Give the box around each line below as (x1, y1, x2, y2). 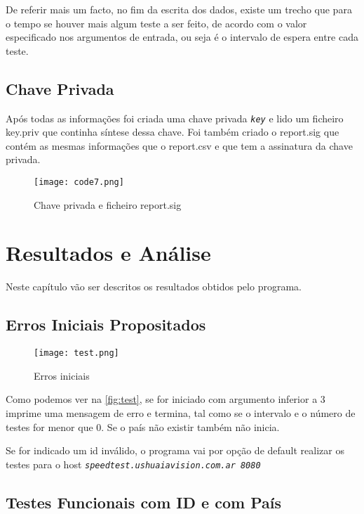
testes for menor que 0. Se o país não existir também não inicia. (6, 419, 280, 434)
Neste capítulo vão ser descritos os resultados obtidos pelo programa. (6, 279, 302, 294)
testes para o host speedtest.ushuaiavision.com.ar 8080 (6, 456, 261, 471)
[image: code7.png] (34, 177, 124, 188)
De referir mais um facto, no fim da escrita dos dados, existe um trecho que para (6, 2, 352, 16)
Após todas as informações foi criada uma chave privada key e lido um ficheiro (6, 110, 344, 125)
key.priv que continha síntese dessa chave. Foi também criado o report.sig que (6, 124, 339, 139)
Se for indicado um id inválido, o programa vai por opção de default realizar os (6, 443, 344, 458)
